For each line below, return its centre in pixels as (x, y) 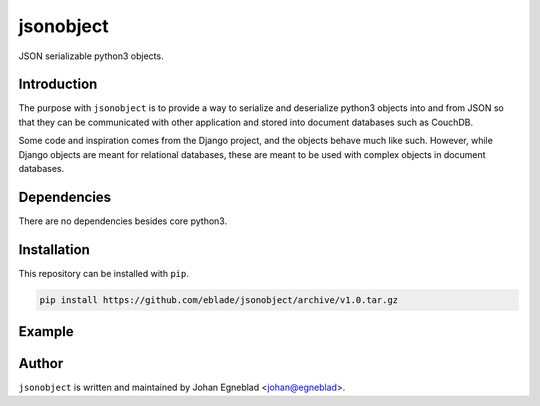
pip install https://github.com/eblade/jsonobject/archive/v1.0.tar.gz (219, 299)
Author (41, 363)
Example (46, 331)
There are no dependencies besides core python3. (123, 221)
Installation (54, 249)
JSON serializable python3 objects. (91, 56)
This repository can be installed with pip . (103, 273)
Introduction (58, 84)
